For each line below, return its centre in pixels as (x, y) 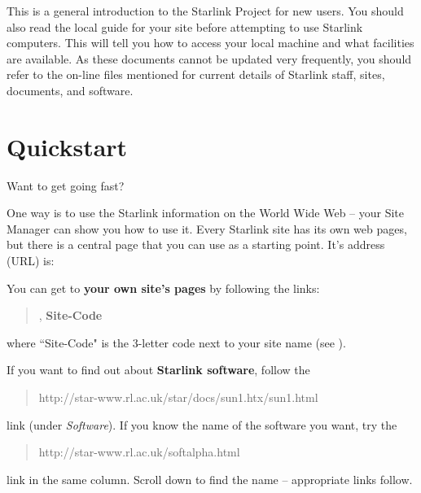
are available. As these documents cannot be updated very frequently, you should (209, 58)
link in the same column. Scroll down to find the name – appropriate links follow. (210, 479)
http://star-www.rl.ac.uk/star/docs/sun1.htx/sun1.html (178, 397)
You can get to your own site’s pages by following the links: (163, 288)
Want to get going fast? (66, 185)
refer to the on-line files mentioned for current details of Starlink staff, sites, (196, 74)
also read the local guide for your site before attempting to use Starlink (185, 26)
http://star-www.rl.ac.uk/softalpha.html (139, 452)
